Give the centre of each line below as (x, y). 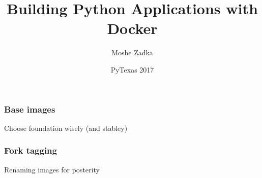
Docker (132, 28)
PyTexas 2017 (132, 69)
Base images (30, 109)
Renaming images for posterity (52, 169)
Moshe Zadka (132, 52)
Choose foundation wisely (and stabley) (66, 128)
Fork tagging (31, 150)
